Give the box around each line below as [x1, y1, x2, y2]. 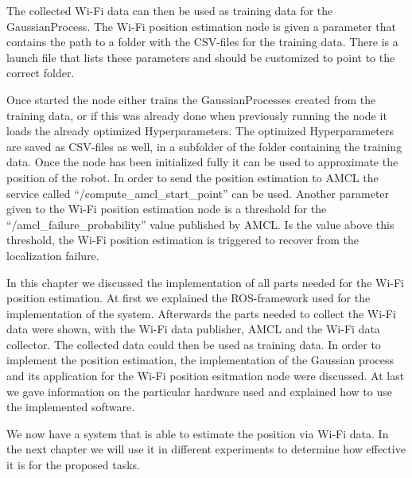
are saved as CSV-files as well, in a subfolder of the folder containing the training [6, 138, 402, 154]
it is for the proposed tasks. [6, 457, 140, 473]
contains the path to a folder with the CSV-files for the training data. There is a [6, 33, 398, 50]
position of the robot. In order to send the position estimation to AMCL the [6, 169, 379, 185]
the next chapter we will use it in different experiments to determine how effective [6, 441, 406, 457]
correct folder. [6, 64, 75, 81]
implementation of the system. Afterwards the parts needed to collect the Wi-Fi [6, 305, 396, 321]
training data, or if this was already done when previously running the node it [6, 107, 387, 123]
